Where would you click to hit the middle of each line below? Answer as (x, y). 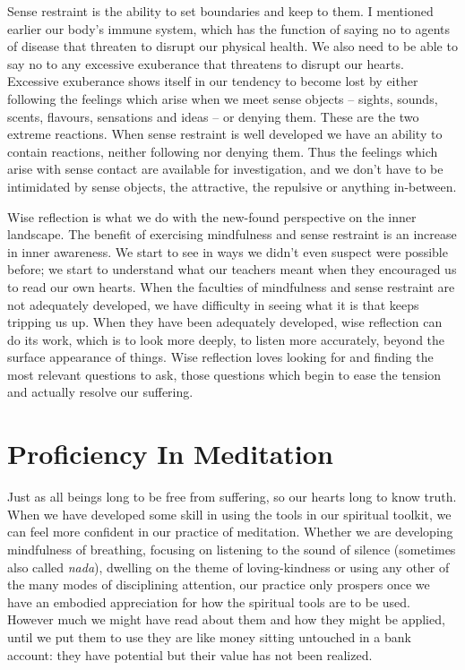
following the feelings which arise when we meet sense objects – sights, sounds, (223, 98)
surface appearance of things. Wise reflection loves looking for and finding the (220, 357)
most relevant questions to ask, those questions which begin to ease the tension (224, 374)
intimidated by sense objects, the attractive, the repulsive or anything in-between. (232, 186)
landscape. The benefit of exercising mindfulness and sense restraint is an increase (232, 234)
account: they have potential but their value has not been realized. (190, 654)
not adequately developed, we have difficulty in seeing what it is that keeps (213, 304)
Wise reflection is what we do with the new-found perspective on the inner (212, 216)
